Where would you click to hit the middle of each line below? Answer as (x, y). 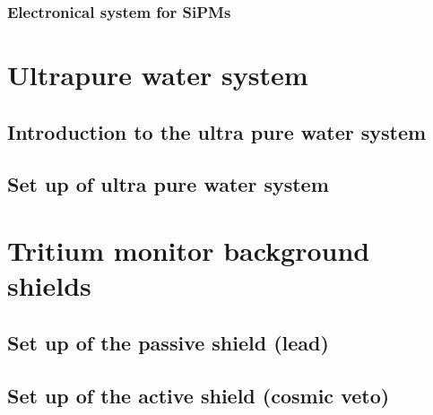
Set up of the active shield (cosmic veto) (199, 395)
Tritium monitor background (189, 250)
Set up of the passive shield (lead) (168, 342)
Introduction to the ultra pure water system (217, 131)
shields (49, 285)
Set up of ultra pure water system (168, 184)
